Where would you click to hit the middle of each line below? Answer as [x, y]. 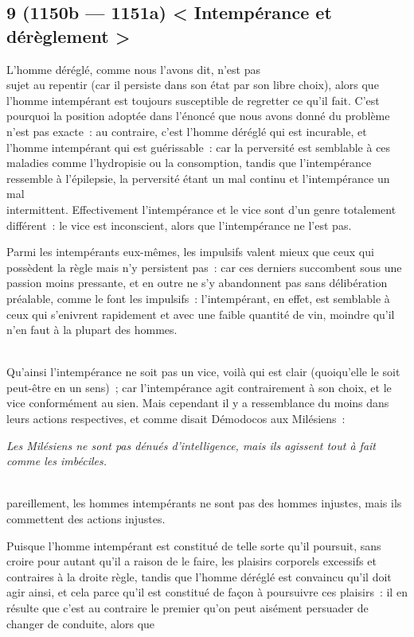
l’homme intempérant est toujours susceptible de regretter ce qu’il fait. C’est [193, 100]
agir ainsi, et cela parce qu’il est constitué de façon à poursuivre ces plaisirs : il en [207, 592]
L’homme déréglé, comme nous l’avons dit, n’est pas [134, 69]
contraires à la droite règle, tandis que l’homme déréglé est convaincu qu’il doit [199, 576]
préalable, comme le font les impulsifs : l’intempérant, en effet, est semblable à [198, 298]
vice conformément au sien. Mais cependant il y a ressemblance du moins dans [198, 403]
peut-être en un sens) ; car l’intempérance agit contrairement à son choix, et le [199, 387]
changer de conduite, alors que [81, 623]
